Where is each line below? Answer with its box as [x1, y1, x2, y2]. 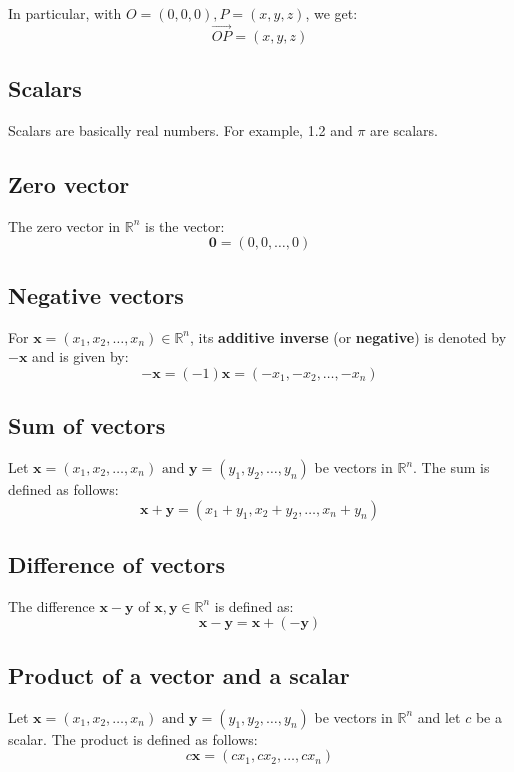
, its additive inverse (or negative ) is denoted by [190, 326, 507, 347]
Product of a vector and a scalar [8, 659, 350, 690]
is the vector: [145, 215, 225, 236]
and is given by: [32, 346, 129, 367]
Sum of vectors [8, 410, 166, 441]
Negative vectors [8, 279, 184, 310]
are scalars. [370, 120, 438, 141]
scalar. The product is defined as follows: [8, 728, 258, 749]
